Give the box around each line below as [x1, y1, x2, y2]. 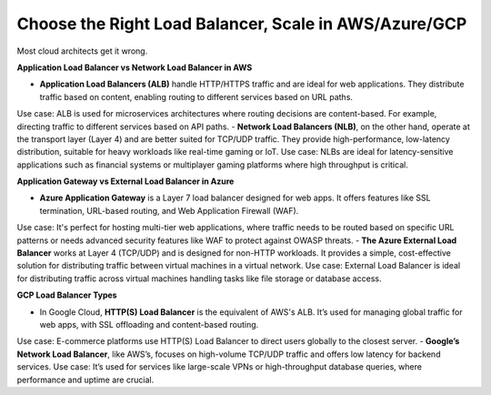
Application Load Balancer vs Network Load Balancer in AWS [16, 62, 253, 73]
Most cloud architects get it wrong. [16, 46, 148, 56]
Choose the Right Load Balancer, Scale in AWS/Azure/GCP [16, 14, 467, 34]
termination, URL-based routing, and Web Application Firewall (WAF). [39, 205, 299, 216]
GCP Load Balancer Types [16, 289, 117, 300]
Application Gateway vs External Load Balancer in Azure [16, 176, 235, 187]
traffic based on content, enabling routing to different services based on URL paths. [39, 91, 354, 102]
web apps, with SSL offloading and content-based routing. [39, 319, 259, 329]
